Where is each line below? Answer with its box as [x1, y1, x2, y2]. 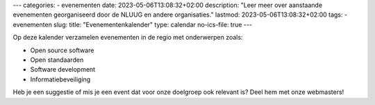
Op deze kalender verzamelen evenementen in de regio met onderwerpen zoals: [12, 33, 243, 42]
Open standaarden [30, 56, 84, 64]
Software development [30, 65, 96, 74]
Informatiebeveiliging [30, 75, 91, 83]
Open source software [30, 46, 94, 54]
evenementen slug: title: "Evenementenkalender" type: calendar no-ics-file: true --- [12, 20, 253, 29]
